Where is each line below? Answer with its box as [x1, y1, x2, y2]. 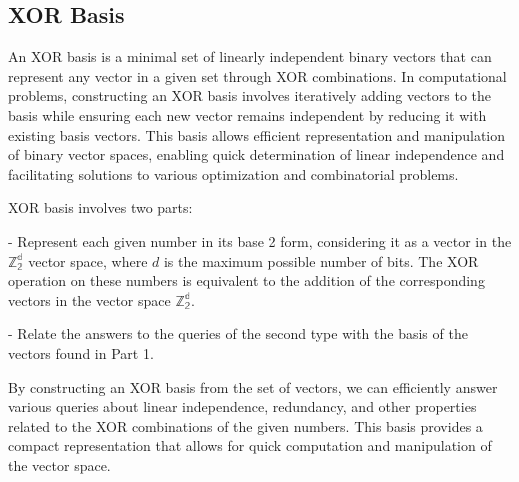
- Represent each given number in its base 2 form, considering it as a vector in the [8, 230, 512, 251]
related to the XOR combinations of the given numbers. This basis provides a [8, 415, 483, 436]
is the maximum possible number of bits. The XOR [163, 250, 479, 271]
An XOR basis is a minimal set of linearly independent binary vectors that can [8, 46, 492, 67]
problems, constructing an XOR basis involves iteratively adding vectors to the [8, 85, 492, 106]
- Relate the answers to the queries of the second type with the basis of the [8, 323, 468, 344]
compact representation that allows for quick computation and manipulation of [8, 435, 492, 456]
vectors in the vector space [8, 289, 171, 310]
